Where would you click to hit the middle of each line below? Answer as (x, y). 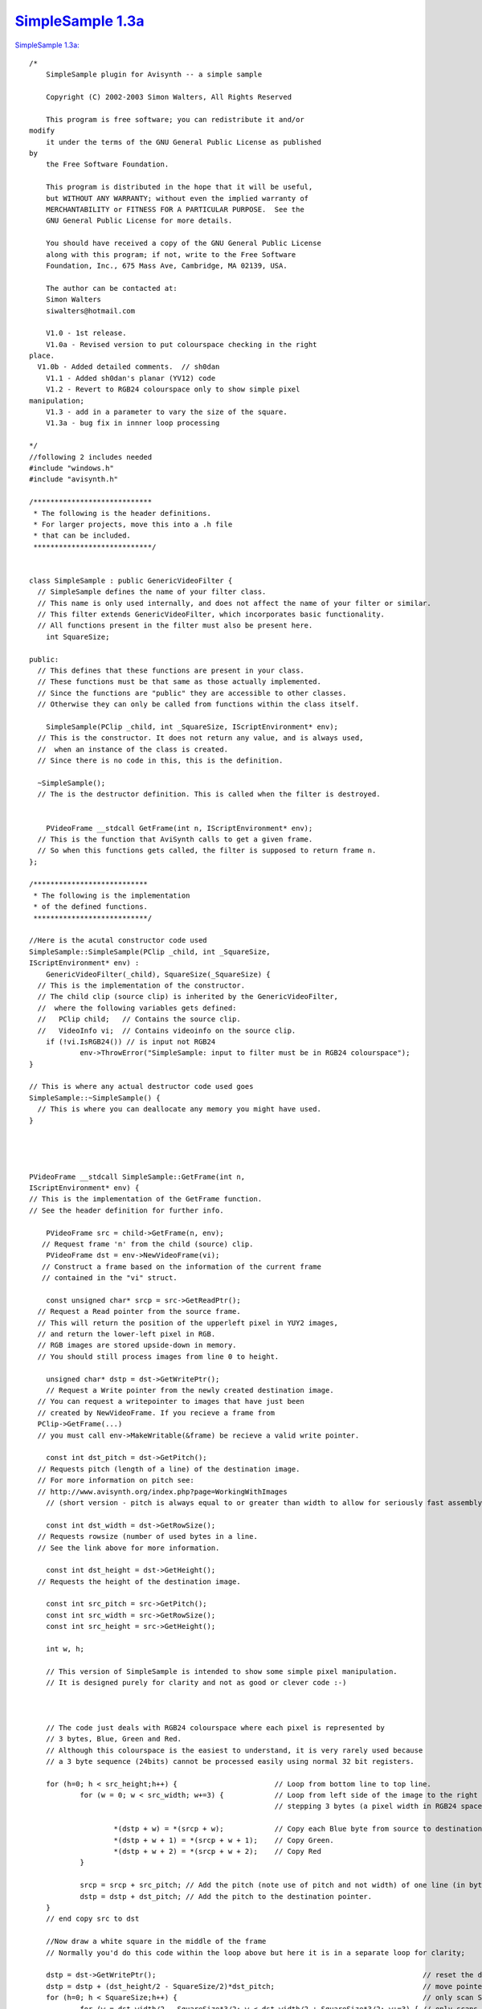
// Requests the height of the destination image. (139, 1581)
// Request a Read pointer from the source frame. (139, 1311)
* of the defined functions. (91, 907)
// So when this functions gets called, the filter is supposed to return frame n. (207, 851)
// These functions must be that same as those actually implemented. (179, 682)
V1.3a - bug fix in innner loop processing (133, 423)
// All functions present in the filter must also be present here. (175, 626)
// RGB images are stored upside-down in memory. (137, 1345)
